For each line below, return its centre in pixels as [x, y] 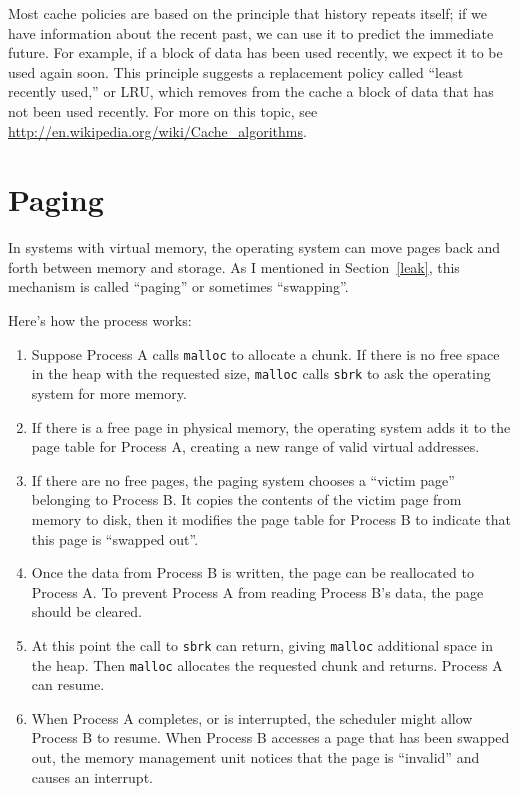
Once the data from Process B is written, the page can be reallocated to [252, 572]
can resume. [68, 684]
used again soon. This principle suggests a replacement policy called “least [236, 71]
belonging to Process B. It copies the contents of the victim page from [246, 499]
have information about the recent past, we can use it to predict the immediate [251, 32]
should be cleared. [86, 611]
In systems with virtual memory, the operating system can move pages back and [254, 247]
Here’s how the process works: [100, 320]
